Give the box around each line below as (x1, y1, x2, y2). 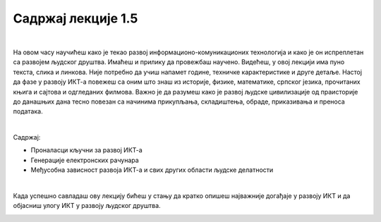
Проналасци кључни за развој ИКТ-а (30, 146, 143, 154)
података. (13, 107, 43, 116)
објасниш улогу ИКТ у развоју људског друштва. (13, 202, 162, 210)
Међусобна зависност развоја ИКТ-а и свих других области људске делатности (30, 166, 274, 174)
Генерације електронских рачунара (30, 156, 139, 164)
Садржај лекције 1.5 (13, 11, 138, 26)
